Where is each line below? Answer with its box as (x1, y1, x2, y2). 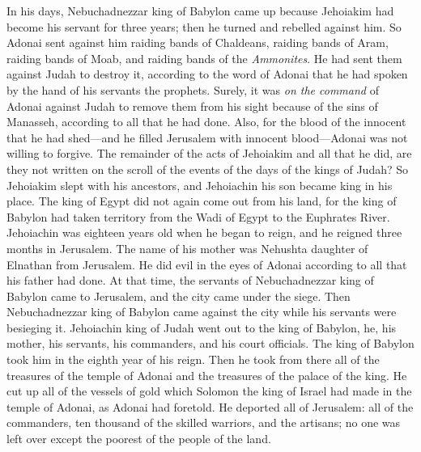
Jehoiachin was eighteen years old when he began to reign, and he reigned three (6, 224, 402, 241)
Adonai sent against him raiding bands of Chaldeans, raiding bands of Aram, (6, 34, 389, 51)
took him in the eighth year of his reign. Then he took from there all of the (6, 351, 380, 368)
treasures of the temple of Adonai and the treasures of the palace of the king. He (6, 366, 407, 383)
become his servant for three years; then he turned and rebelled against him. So (6, 18, 402, 35)
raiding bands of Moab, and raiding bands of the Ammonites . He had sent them (6, 49, 402, 66)
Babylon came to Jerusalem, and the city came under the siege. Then (6, 287, 351, 304)
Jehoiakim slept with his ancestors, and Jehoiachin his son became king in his (6, 176, 393, 193)
